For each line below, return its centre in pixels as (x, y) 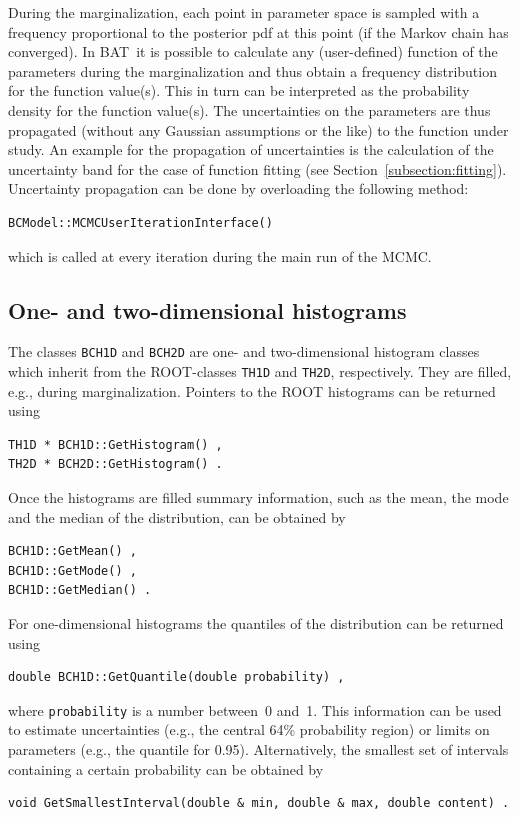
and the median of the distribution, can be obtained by (177, 516)
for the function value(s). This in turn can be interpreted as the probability (239, 90)
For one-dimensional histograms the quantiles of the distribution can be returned (256, 622)
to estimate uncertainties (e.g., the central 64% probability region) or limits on (249, 729)
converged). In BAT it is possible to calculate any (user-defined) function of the (253, 51)
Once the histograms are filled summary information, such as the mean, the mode (258, 497)
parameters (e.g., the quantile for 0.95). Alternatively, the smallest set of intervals (258, 749)
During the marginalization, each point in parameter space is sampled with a (244, 12)
